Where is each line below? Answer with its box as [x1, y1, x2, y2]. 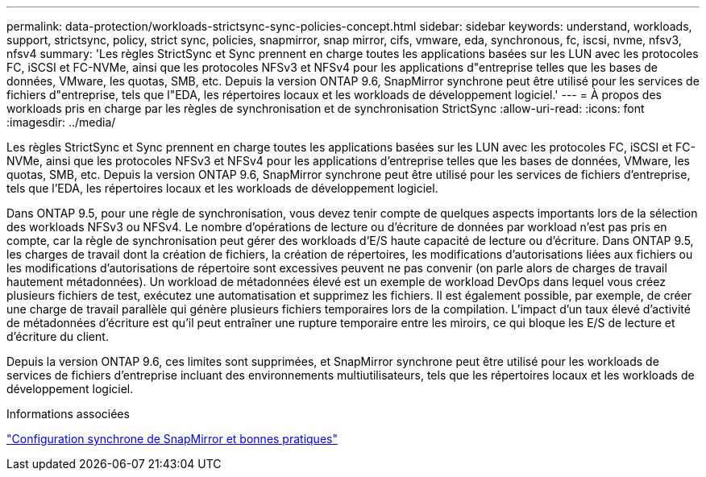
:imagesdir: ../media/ [6, 115, 116, 129]
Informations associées [6, 407, 130, 421]
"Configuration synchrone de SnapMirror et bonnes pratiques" [6, 432, 338, 446]
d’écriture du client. [6, 330, 109, 343]
